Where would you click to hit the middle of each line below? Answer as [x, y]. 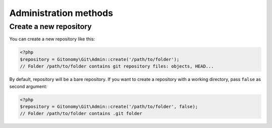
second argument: [28, 86]
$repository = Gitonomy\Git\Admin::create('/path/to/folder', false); [109, 106]
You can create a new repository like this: [52, 39]
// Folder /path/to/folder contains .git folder [81, 113]
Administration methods [61, 13]
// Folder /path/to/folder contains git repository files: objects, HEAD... [117, 66]
